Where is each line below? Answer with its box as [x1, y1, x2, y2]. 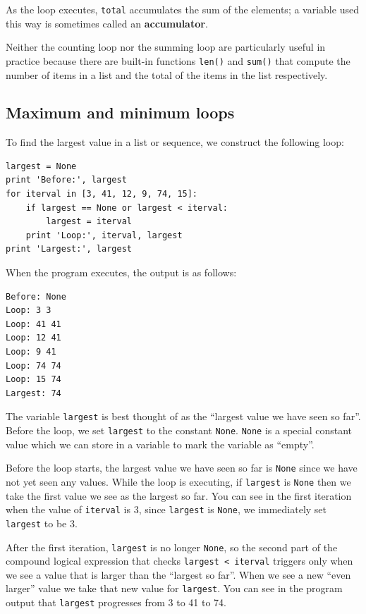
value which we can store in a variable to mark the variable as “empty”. [6, 436, 315, 451]
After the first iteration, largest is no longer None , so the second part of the [6, 539, 338, 554]
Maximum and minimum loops [6, 102, 235, 123]
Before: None [6, 291, 66, 302]
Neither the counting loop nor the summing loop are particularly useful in [6, 39, 326, 54]
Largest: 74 [6, 388, 61, 398]
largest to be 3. [6, 515, 78, 530]
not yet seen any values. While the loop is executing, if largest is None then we [6, 474, 351, 489]
